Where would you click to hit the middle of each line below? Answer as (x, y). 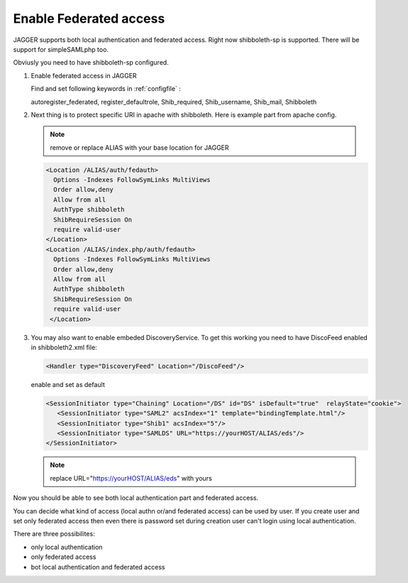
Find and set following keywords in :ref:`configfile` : (106, 89)
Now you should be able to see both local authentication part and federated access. (136, 498)
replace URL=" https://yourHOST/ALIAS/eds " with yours (131, 478)
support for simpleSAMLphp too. (61, 49)
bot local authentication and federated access (98, 567)
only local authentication (67, 547)
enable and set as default (68, 384)
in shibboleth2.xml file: (64, 347)
